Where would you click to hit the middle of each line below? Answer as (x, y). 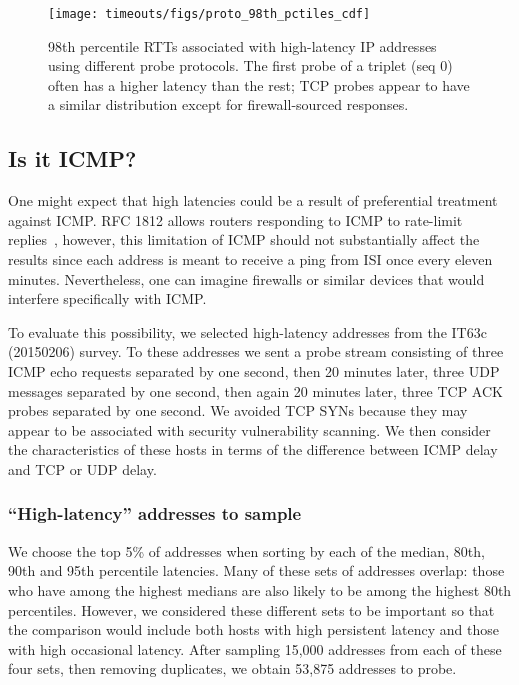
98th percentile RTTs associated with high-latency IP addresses (242, 45)
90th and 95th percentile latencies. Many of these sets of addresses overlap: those (256, 570)
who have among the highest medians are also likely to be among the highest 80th (260, 589)
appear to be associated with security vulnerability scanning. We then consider (249, 429)
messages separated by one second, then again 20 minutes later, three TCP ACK (255, 390)
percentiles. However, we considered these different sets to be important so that (251, 609)
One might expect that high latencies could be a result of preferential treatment (253, 200)
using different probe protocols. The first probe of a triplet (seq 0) (250, 65)
